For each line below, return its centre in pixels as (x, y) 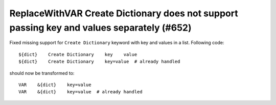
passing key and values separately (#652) (100, 28)
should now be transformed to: (42, 73)
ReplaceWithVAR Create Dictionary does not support (124, 13)
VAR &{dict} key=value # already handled (80, 92)
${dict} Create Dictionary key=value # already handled (99, 62)
